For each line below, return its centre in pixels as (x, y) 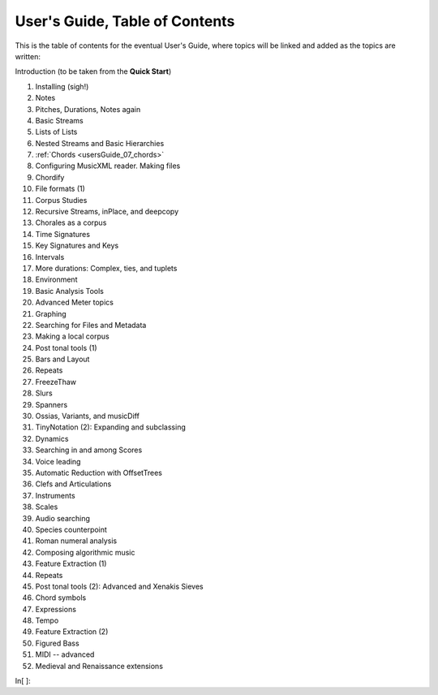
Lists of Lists (56, 132)
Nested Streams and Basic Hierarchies (100, 143)
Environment (56, 279)
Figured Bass (58, 643)
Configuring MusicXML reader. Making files (108, 166)
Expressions (56, 609)
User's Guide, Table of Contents (125, 21)
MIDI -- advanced (65, 654)
